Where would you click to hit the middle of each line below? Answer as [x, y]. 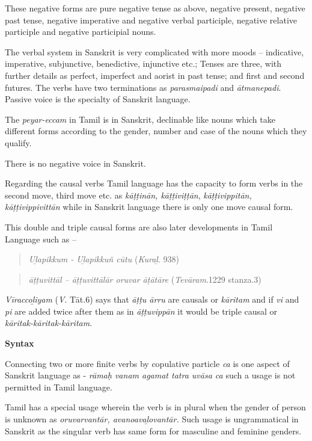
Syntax [20, 343]
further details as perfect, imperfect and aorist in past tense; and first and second [155, 75]
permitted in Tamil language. [59, 387]
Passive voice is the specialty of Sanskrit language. [98, 99]
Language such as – [41, 239]
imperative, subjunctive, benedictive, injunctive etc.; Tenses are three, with [143, 63]
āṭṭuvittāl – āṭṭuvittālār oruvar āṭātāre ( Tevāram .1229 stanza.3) [145, 279]
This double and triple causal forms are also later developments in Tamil [139, 227]
